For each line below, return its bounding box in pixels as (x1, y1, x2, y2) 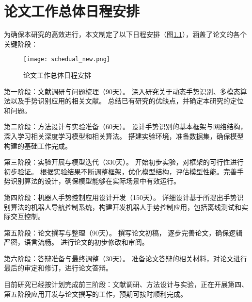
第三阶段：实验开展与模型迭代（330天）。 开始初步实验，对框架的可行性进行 (4, 157, 244, 167)
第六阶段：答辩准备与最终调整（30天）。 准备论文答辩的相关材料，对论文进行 (4, 253, 247, 263)
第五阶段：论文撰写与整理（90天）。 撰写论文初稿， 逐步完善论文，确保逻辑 (4, 227, 243, 237)
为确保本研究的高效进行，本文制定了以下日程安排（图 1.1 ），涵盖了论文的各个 (4, 29, 247, 39)
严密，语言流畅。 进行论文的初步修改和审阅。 (4, 237, 149, 247)
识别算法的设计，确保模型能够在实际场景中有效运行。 (10, 176, 180, 186)
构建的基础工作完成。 (4, 140, 72, 151)
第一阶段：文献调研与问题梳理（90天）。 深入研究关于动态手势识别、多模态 (4, 86, 240, 96)
